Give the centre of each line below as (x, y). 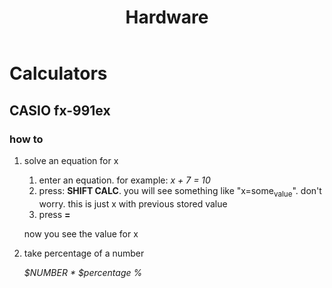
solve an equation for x (71, 160)
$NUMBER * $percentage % (83, 272)
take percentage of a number (84, 253)
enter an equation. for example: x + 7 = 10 (124, 180)
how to (26, 139)
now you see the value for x (81, 233)
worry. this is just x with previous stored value (133, 203)
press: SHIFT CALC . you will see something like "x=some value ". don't (180, 191)
